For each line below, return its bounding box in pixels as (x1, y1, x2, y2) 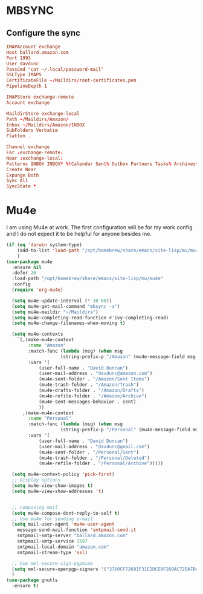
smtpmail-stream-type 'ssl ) (17, 549, 88, 555)
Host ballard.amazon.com (6, 49, 69, 55)
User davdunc (6, 60, 39, 67)
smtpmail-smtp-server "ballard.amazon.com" (17, 533, 129, 539)
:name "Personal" (28, 416, 71, 422)
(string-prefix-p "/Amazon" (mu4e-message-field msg (60, 353, 196, 360)
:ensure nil (11, 264, 42, 270)
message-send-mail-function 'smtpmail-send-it (17, 527, 137, 533)
